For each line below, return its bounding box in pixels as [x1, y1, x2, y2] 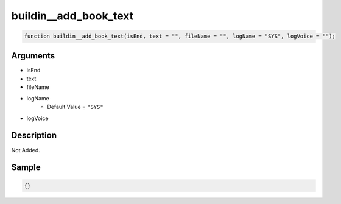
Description [11, 130, 57, 141]
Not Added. [11, 146, 41, 153]
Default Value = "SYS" [47, 104, 104, 111]
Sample [11, 162, 41, 173]
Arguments [11, 51, 55, 61]
